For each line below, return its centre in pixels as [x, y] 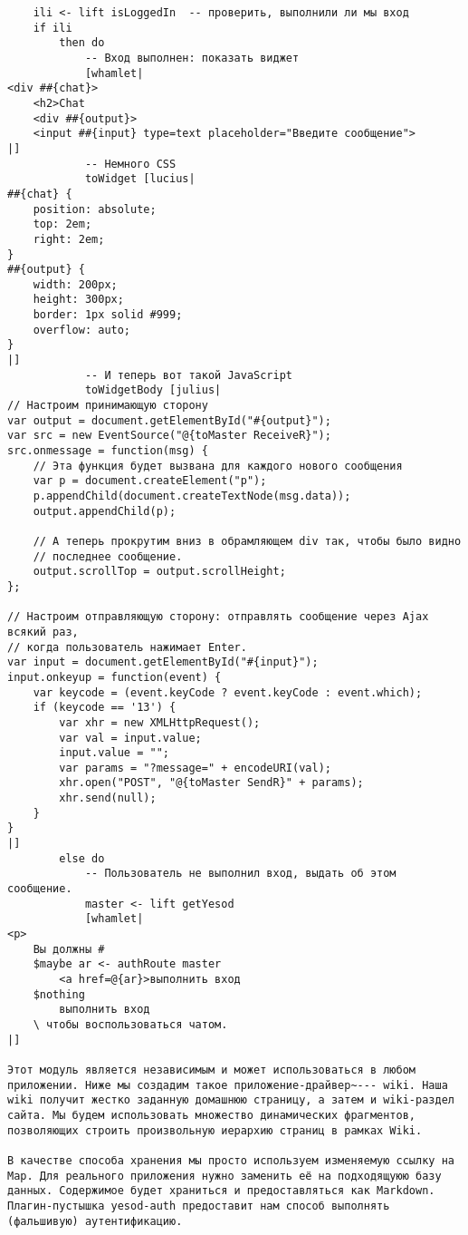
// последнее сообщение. [108, 556]
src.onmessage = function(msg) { [108, 451]
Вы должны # [69, 949]
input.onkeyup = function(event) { [115, 677]
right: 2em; [69, 239]
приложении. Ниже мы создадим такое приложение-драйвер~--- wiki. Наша [228, 1085]
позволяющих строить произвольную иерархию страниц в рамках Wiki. [215, 1130]
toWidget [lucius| [140, 179]
